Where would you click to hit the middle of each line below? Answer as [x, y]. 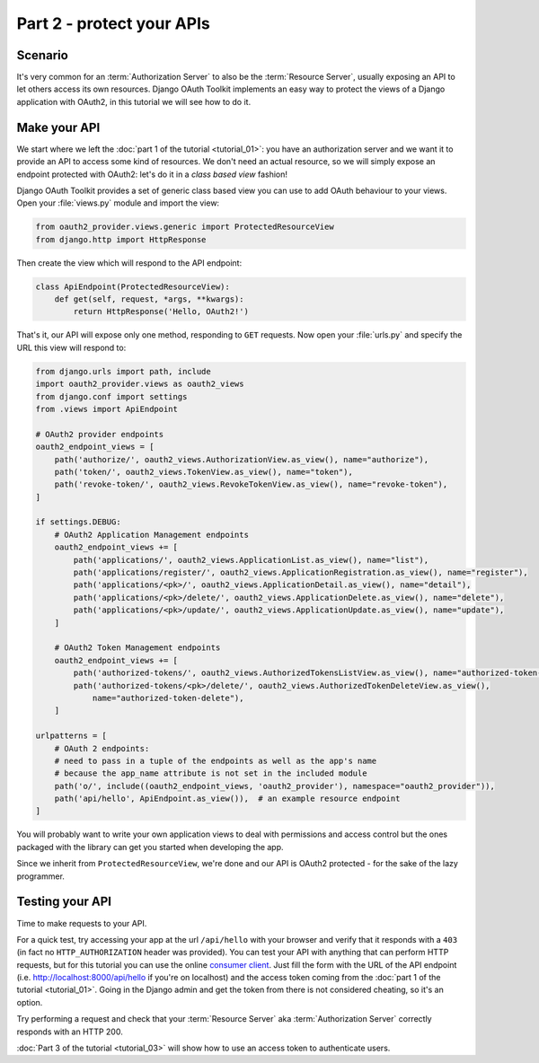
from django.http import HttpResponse [121, 239]
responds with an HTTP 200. [70, 1032]
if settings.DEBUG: [78, 522]
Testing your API [64, 902]
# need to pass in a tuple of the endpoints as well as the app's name [216, 760]
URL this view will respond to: [71, 347]
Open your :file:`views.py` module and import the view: [118, 203]
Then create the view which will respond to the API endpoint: [129, 263]
